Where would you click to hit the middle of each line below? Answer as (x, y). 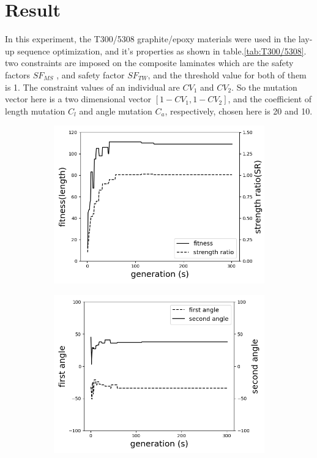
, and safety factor (91, 74)
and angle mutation (116, 111)
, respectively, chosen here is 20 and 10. (239, 111)
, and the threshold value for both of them (227, 74)
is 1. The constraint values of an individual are (92, 87)
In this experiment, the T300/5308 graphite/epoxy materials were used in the (151, 39)
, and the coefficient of (270, 99)
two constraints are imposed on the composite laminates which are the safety (149, 63)
